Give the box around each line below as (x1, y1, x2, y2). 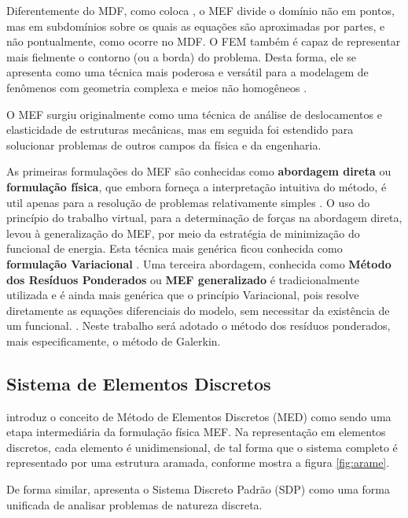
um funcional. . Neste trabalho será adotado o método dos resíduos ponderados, (6, 317, 391, 334)
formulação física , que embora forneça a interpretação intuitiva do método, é (6, 178, 387, 194)
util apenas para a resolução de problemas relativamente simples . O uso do (6, 194, 370, 210)
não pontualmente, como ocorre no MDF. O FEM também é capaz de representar (6, 33, 401, 50)
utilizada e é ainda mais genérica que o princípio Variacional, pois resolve (6, 287, 359, 303)
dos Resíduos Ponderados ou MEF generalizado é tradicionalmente (6, 271, 359, 287)
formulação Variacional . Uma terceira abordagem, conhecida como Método (6, 255, 391, 272)
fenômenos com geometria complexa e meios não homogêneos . (6, 79, 307, 95)
